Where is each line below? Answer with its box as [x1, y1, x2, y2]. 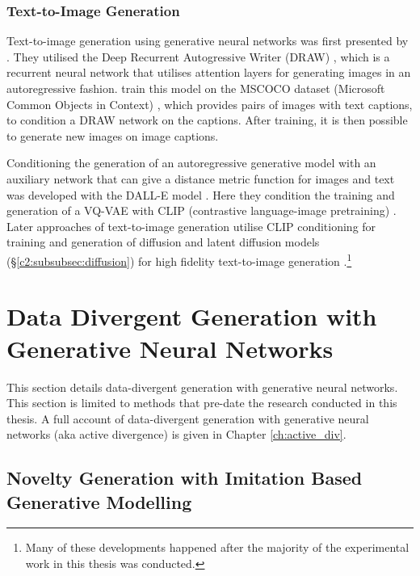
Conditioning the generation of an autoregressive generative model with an [6, 154, 376, 171]
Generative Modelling [6, 489, 192, 514]
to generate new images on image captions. [6, 127, 219, 144]
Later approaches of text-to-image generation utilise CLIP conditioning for [6, 217, 376, 234]
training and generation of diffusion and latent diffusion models [6, 233, 320, 250]
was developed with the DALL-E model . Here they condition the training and [6, 186, 395, 203]
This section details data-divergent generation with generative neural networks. [6, 378, 398, 395]
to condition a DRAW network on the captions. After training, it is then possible [6, 111, 408, 128]
